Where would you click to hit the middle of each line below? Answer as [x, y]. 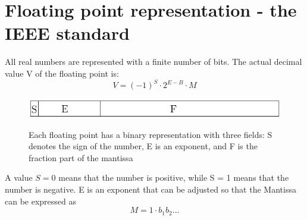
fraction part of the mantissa [81, 157]
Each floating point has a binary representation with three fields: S [151, 134]
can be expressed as [41, 201]
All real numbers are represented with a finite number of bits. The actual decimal [153, 62]
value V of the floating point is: [62, 73]
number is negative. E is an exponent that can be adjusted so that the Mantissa [151, 189]
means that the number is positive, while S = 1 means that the [174, 177]
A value [19, 177]
